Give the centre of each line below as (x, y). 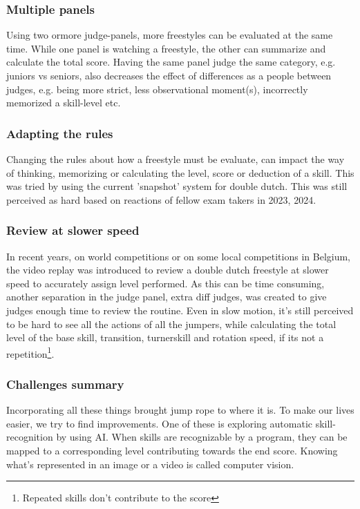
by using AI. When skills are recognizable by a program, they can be (202, 437)
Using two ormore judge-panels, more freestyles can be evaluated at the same (170, 35)
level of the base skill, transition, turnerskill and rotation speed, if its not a (165, 337)
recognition (30, 437)
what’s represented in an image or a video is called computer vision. (150, 464)
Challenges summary (65, 384)
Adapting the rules (60, 133)
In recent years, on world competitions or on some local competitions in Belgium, (179, 256)
